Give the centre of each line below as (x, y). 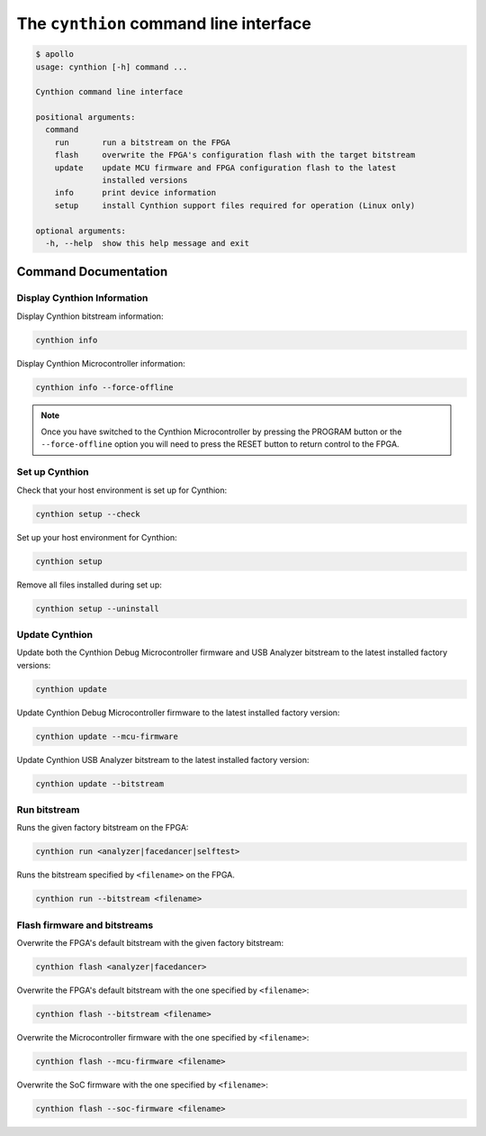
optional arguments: (81, 231)
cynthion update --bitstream (100, 783)
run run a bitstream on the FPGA (143, 142)
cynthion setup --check (88, 514)
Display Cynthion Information (82, 298)
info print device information (135, 193)
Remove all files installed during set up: (89, 585)
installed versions (145, 181)
